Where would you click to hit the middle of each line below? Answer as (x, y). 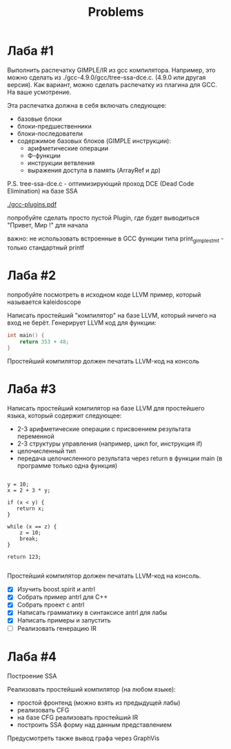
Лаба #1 (30, 51)
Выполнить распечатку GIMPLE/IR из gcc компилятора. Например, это (111, 70)
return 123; (24, 557)
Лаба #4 (32, 656)
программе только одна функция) (67, 466)
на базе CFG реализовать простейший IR (78, 717)
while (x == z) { (32, 527)
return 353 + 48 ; (44, 342)
